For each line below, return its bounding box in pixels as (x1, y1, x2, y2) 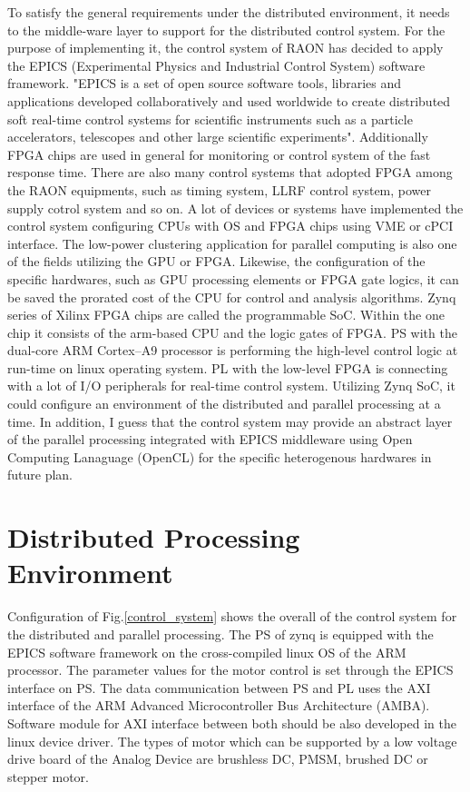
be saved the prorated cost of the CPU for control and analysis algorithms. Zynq (7, 287, 456, 306)
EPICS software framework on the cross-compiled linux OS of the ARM (7, 642, 406, 661)
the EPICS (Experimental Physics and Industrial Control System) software (7, 55, 426, 74)
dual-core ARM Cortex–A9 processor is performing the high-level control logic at (7, 341, 458, 360)
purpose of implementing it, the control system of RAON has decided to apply (7, 38, 444, 57)
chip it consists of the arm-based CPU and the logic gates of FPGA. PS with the (7, 322, 457, 342)
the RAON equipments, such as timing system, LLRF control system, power (7, 180, 432, 199)
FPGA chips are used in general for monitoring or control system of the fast (7, 144, 431, 163)
